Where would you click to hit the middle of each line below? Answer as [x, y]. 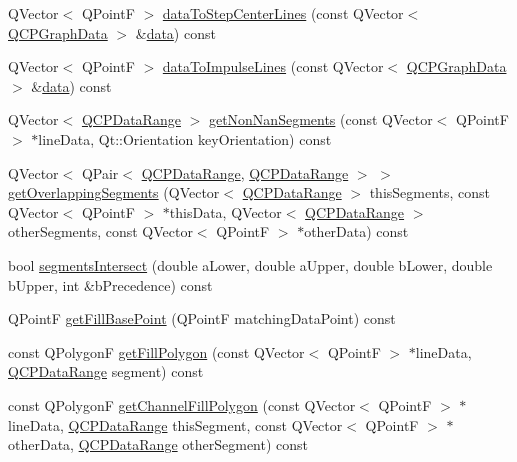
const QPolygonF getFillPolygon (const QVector [156, 351]
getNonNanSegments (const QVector [320, 119]
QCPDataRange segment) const [106, 371]
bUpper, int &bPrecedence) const [110, 284]
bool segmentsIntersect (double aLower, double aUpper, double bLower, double [250, 264]
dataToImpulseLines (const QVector [273, 66]
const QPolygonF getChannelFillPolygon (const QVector [182, 404]
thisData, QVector [225, 211]
